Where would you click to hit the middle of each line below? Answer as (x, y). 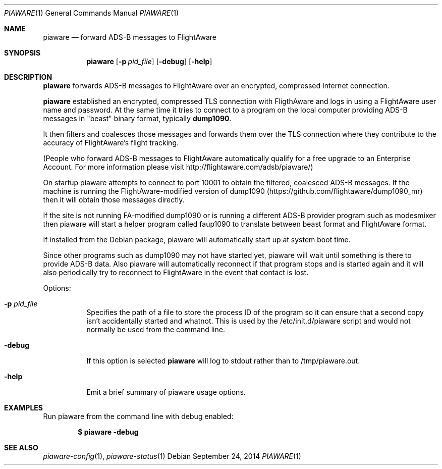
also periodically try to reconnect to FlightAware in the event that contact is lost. (176, 272)
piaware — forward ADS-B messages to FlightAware (130, 37)
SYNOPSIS (22, 53)
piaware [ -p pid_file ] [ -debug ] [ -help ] (149, 61)
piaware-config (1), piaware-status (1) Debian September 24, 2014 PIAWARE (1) (172, 456)
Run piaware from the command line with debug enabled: (138, 416)
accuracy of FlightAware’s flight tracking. (111, 143)
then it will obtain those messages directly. (114, 200)
